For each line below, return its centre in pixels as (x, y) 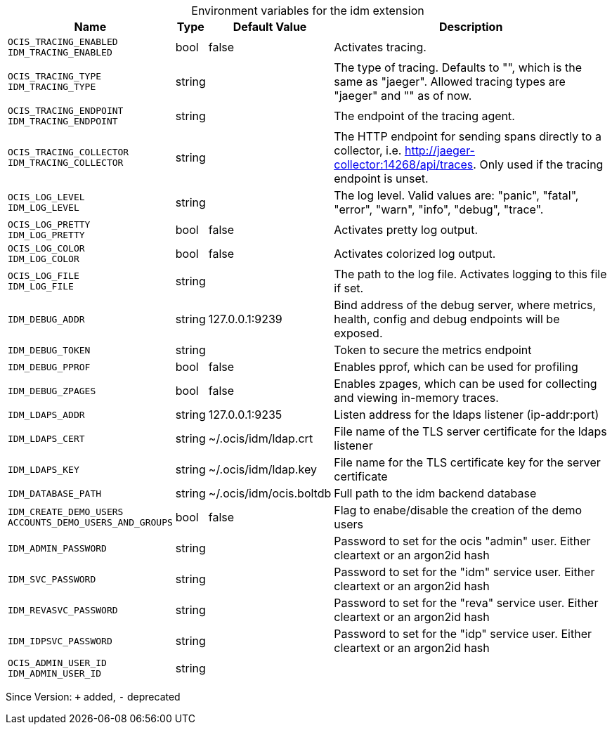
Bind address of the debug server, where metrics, (465, 305)
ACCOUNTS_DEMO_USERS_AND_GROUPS (90, 522)
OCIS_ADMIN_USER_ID (57, 663)
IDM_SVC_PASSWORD (52, 579)
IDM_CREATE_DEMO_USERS (66, 512)
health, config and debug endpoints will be (447, 319)
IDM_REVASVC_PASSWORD (63, 610)
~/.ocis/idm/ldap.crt (261, 438)
